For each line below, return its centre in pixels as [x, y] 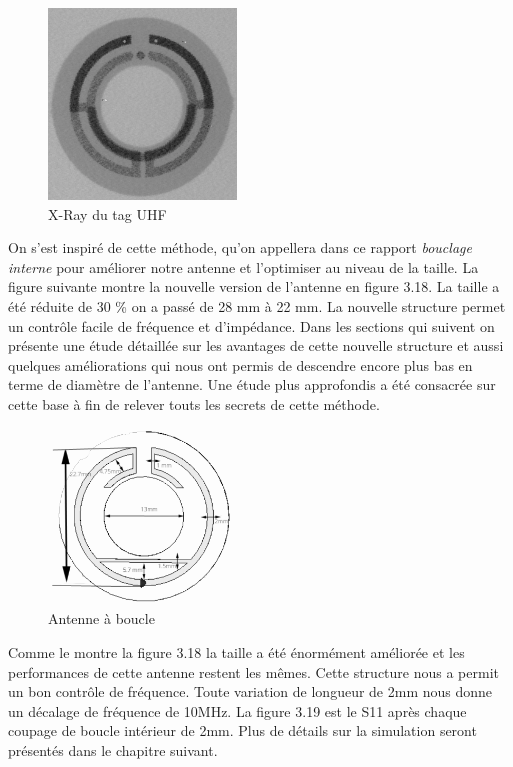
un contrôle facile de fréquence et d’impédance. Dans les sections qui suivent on [251, 325]
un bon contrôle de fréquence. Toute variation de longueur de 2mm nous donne [250, 691]
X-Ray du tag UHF [107, 213]
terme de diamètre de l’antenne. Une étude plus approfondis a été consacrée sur [252, 384]
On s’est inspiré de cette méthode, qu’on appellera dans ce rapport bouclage [240, 247]
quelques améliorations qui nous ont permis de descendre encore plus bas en [240, 364]
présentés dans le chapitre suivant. [113, 750]
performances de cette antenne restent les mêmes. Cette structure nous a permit [253, 671]
